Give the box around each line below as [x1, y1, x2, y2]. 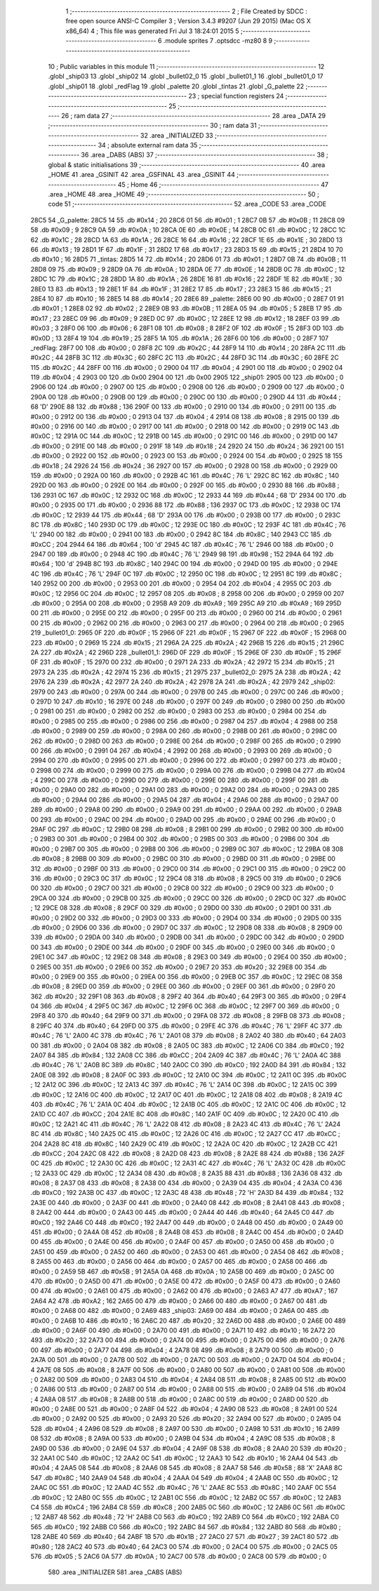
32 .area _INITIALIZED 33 [140, 131, 213, 140]
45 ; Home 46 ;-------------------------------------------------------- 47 [117, 180, 329, 189]
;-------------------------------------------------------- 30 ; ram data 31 [48, 121, 257, 130]
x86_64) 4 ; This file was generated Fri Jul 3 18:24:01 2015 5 [65, 27, 239, 35]
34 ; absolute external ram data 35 [98, 141, 198, 150]
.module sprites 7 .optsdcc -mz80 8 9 [163, 37, 273, 45]
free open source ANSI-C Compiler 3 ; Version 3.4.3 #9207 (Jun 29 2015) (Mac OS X [65, 17, 312, 25]
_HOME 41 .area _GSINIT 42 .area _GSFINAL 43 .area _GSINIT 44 [48, 171, 235, 179]
